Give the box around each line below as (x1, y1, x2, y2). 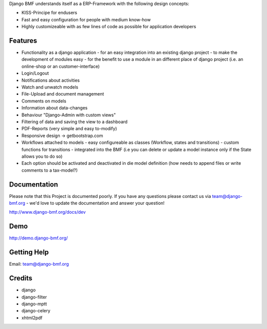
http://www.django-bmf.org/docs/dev (9, 209, 86, 215)
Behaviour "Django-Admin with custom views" (21, 112, 116, 118)
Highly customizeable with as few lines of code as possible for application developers (21, 24, 196, 30)
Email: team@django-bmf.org (9, 261, 69, 267)
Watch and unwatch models (21, 84, 79, 90)
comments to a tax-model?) (21, 167, 78, 173)
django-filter (21, 294, 47, 300)
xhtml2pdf (21, 315, 43, 321)
